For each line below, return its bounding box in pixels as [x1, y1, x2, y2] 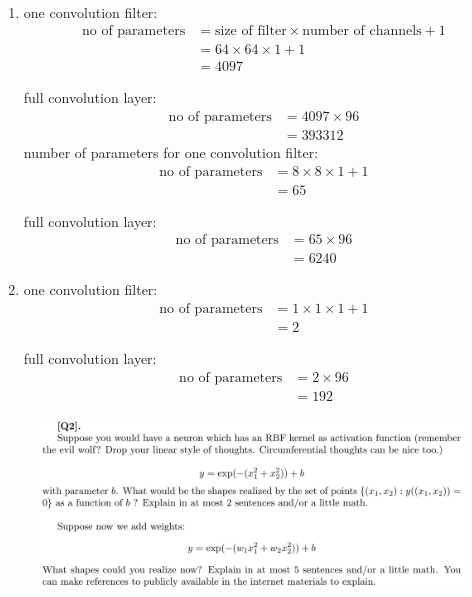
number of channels [302, 24, 422, 39]
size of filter [215, 24, 287, 39]
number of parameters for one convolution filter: [23, 141, 319, 162]
